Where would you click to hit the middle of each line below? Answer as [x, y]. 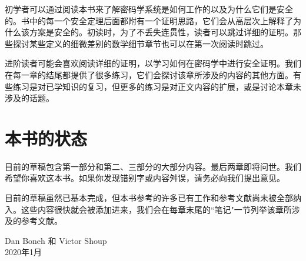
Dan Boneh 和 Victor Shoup [56, 240]
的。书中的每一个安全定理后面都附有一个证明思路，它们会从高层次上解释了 [149, 20]
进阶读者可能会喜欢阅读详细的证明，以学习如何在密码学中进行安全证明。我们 [153, 63]
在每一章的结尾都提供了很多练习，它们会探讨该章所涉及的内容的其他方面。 [149, 74]
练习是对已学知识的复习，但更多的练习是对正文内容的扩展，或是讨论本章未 [157, 86]
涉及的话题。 [29, 98]
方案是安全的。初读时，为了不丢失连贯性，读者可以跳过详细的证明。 [161, 32]
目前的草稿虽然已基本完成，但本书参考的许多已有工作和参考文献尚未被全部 [149, 198]
